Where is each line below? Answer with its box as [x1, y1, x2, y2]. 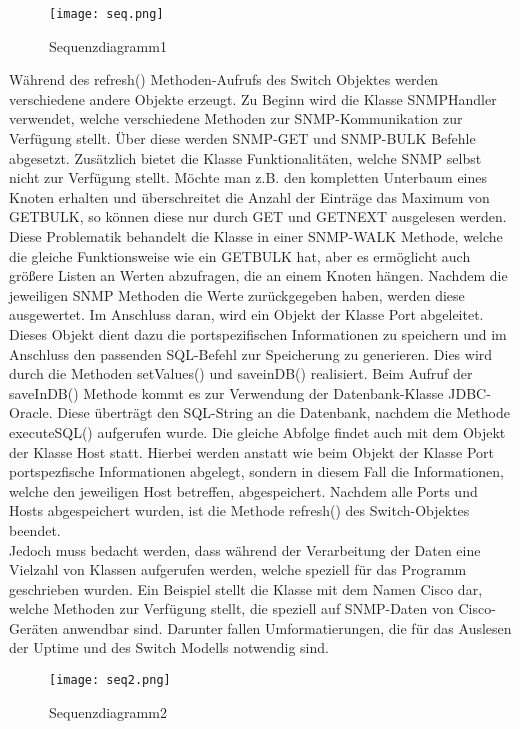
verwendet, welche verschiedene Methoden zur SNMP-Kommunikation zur [9, 108, 463, 129]
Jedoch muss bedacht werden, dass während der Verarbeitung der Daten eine [9, 539, 481, 560]
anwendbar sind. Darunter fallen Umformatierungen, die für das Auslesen [62, 617, 512, 638]
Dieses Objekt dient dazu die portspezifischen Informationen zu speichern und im [9, 323, 507, 344]
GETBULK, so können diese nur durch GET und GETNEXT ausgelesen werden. [9, 206, 507, 227]
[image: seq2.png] [49, 673, 171, 688]
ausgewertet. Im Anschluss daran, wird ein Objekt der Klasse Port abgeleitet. [9, 304, 484, 325]
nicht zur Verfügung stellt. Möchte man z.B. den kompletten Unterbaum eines [9, 167, 488, 188]
